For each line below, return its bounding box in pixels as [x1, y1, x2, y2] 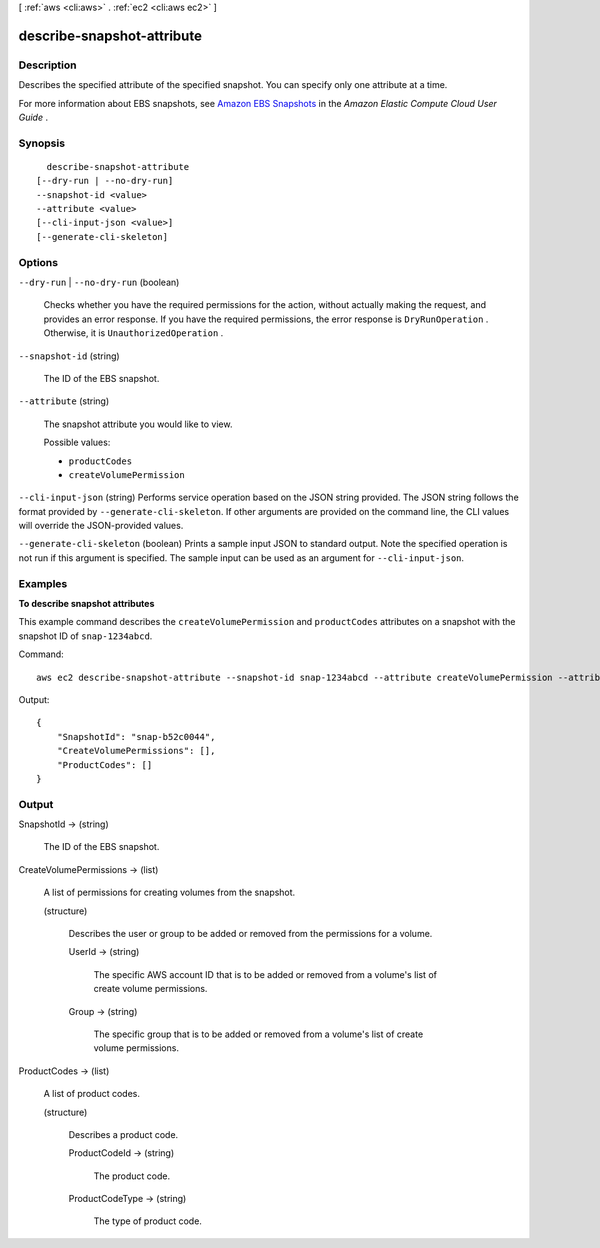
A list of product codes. [43, 1088, 140, 1100]
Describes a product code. [68, 1128, 179, 1140]
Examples [18, 576, 68, 590]
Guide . [18, 111, 49, 123]
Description [18, 58, 77, 72]
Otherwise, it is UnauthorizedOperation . [43, 327, 224, 339]
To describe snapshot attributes [18, 597, 155, 609]
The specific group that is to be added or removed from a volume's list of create [93, 1028, 424, 1040]
